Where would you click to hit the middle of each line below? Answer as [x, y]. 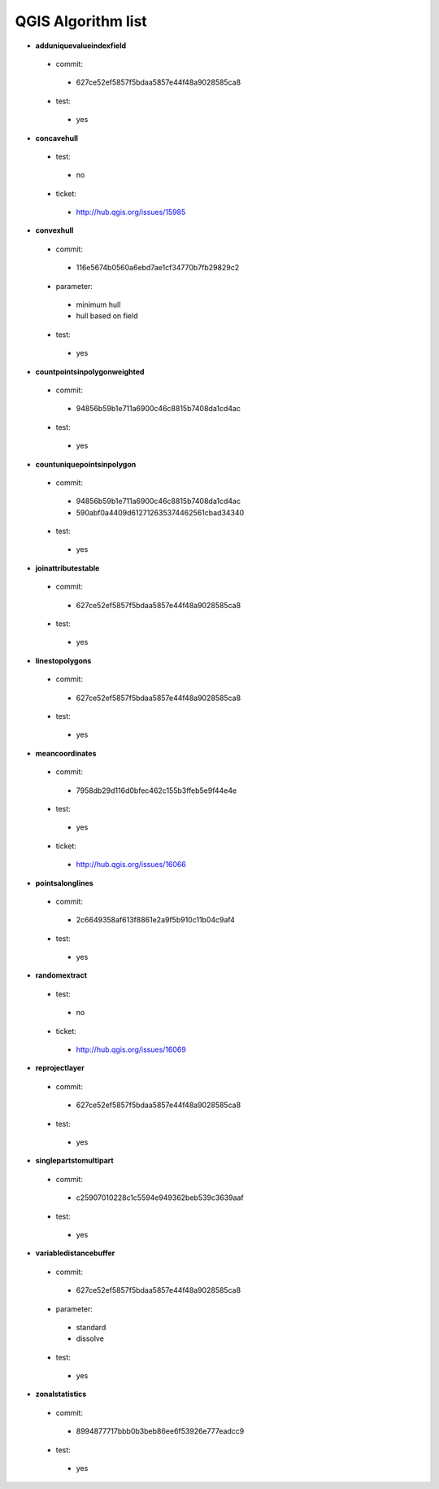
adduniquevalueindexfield [81, 46]
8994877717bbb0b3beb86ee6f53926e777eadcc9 [160, 1431]
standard [91, 1327]
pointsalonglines [64, 882]
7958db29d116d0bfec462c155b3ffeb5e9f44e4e [156, 790]
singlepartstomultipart [74, 1161]
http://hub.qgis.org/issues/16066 [131, 865]
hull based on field [107, 316]
